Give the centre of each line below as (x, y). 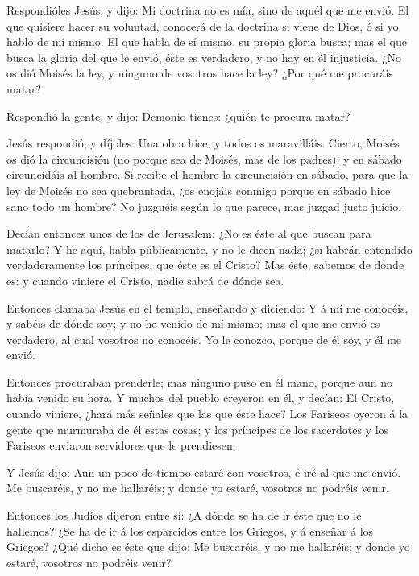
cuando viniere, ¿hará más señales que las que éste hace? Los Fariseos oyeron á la (207, 414)
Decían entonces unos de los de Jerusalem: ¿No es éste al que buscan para (189, 233)
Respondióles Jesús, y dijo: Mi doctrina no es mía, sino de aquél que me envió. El (208, 10)
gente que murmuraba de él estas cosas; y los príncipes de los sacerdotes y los (198, 429)
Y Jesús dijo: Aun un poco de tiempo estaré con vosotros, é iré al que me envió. (204, 472)
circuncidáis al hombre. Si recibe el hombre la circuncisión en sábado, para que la (207, 174)
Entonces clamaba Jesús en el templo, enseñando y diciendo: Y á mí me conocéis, (207, 307)
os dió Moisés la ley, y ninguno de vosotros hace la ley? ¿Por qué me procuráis (200, 73)
